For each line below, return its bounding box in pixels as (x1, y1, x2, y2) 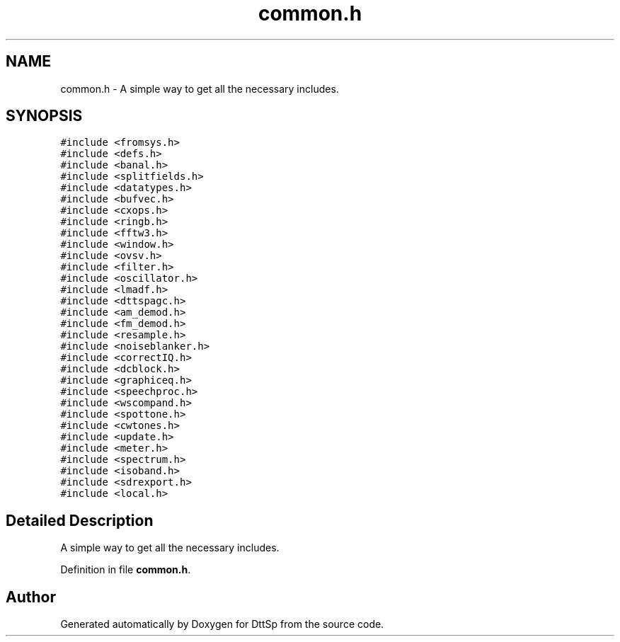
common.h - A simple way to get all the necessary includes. (60, 82, 339, 95)
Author (6, 587, 56, 606)
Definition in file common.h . (60, 563, 191, 576)
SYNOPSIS (6, 107, 83, 125)
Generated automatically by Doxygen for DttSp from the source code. (60, 618, 384, 631)
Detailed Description (6, 511, 154, 529)
